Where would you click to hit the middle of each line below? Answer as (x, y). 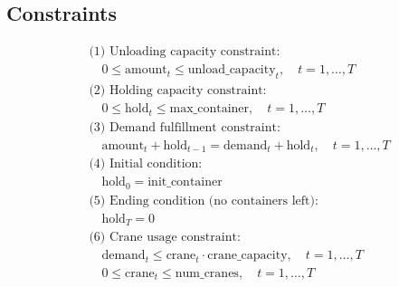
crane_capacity (247, 256)
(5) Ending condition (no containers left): (204, 201)
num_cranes (207, 273)
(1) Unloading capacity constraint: (185, 52)
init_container (185, 182)
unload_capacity (232, 70)
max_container (209, 109)
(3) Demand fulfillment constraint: (185, 127)
